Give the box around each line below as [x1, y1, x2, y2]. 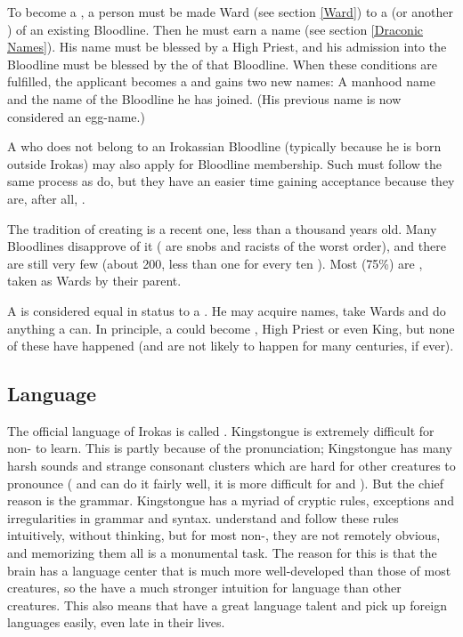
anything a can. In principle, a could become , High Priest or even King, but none [7, 318, 455, 337]
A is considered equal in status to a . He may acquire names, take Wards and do [7, 301, 446, 319]
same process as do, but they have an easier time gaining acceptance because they [7, 172, 455, 190]
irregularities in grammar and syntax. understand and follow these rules [7, 508, 399, 527]
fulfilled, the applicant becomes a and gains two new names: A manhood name [7, 72, 435, 91]
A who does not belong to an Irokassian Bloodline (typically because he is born [7, 137, 442, 156]
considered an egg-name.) [7, 107, 145, 125]
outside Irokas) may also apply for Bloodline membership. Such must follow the [7, 154, 442, 173]
